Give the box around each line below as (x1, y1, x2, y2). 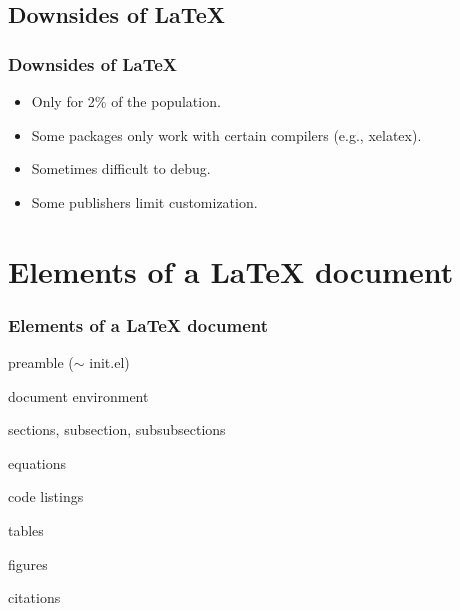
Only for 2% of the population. (31, 91, 221, 111)
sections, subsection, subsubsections (8, 419, 226, 440)
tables (8, 519, 44, 540)
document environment (8, 385, 149, 406)
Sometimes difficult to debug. (31, 158, 211, 179)
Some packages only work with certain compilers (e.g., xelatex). (31, 124, 422, 145)
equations (8, 452, 67, 473)
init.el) (89, 351, 130, 372)
